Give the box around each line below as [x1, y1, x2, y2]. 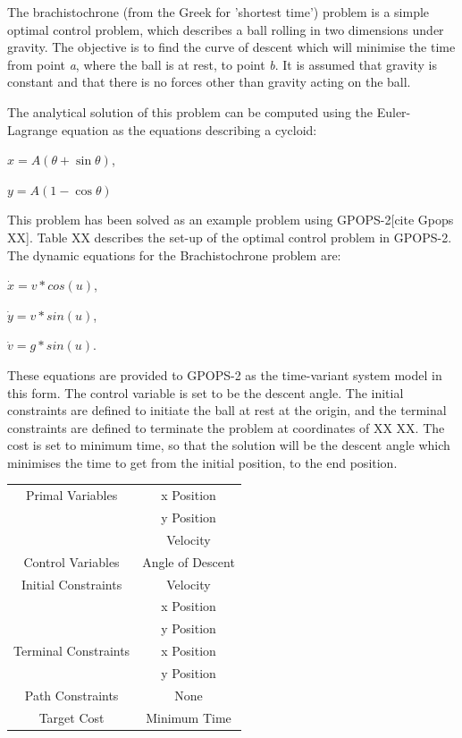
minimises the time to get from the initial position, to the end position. [7, 453, 398, 471]
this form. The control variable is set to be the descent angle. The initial [7, 383, 404, 402]
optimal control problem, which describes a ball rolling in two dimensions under [7, 20, 444, 38]
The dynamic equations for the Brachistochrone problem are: [7, 245, 341, 264]
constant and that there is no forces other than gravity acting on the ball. [7, 72, 411, 91]
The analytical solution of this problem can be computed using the [7, 102, 374, 121]
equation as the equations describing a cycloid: [61, 120, 317, 139]
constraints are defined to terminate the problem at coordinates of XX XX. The [7, 418, 445, 437]
